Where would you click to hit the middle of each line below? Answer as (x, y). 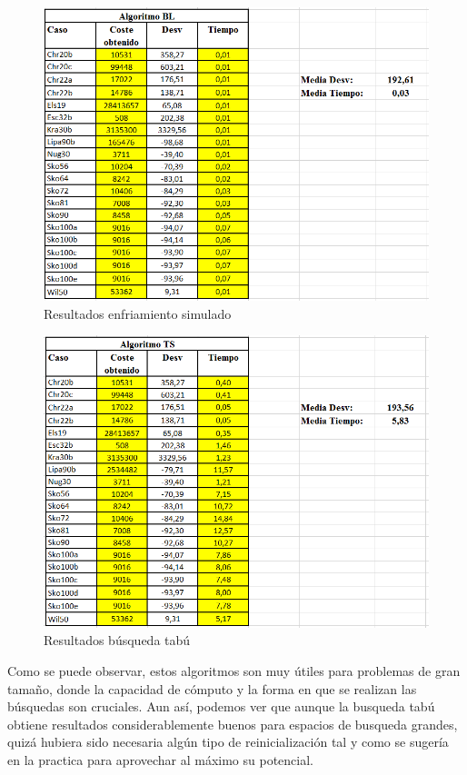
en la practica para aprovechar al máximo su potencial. (161, 760)
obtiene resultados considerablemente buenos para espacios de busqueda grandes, (233, 724)
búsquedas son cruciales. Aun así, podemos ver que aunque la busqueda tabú (221, 706)
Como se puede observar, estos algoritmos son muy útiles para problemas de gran (234, 671)
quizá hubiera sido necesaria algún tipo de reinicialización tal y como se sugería (228, 742)
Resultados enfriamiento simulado (138, 313)
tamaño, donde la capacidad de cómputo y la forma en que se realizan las (212, 688)
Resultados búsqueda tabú (117, 640)
